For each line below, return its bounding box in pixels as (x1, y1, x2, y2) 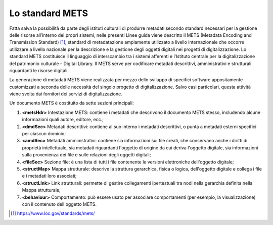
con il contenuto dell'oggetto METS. (22, 201, 97, 207)
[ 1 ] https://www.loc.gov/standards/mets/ (11, 210, 95, 216)
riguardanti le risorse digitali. (9, 67, 69, 73)
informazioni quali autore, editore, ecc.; (22, 117, 104, 123)
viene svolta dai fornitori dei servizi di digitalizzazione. (9, 91, 122, 97)
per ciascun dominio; (22, 131, 66, 137)
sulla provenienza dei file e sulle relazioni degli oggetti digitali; (22, 152, 151, 158)
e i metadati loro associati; (22, 173, 77, 179)
